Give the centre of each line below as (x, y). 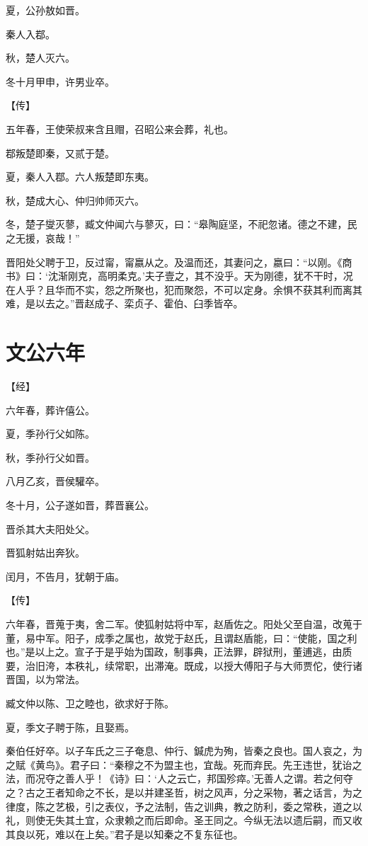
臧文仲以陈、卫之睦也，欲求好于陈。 (90, 703)
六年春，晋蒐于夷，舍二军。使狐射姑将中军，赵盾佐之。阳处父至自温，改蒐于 (184, 623)
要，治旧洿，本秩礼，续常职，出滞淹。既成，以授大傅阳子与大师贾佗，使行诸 (184, 665)
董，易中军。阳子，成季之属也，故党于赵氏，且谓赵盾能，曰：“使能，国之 (177, 638)
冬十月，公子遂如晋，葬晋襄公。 (80, 505)
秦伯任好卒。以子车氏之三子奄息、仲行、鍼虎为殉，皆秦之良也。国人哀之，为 (184, 751)
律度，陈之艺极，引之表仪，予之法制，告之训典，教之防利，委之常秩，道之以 (184, 806)
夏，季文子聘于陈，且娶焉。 (70, 727)
